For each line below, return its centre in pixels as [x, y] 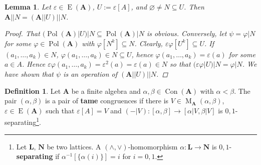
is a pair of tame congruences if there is [107, 101]
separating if [38, 156]
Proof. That [22, 33]
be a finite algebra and [106, 91]
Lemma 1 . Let [28, 7]
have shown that [29, 73]
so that [180, 64]
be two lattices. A [74, 146]
